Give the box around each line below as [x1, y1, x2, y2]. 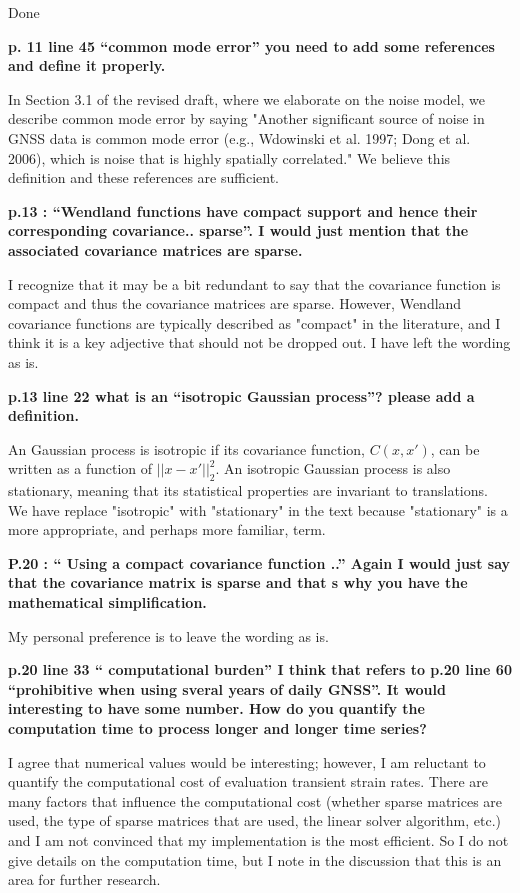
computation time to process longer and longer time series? [8, 718, 427, 739]
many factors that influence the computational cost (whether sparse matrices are [8, 790, 503, 811]
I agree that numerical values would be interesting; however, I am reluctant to [8, 751, 486, 772]
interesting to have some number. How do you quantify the [8, 698, 425, 719]
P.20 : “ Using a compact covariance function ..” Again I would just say [8, 552, 511, 573]
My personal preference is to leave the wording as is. [8, 625, 329, 646]
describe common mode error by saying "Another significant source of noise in [8, 108, 485, 129]
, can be [430, 438, 480, 459]
